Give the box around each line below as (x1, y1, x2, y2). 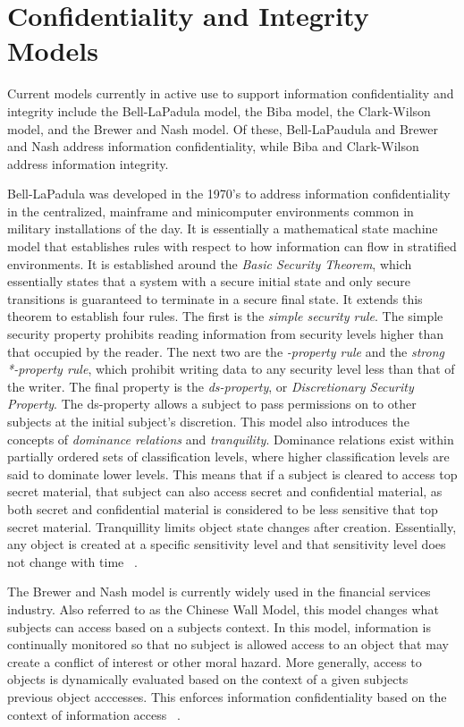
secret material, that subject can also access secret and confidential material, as (7, 482, 443, 501)
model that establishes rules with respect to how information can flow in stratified (7, 237, 457, 256)
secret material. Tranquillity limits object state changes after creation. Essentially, (7, 517, 457, 536)
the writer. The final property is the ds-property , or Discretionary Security (7, 376, 414, 395)
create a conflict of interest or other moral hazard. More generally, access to (7, 652, 422, 671)
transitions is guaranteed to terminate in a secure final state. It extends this (7, 289, 423, 308)
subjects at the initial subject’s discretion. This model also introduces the (7, 412, 409, 430)
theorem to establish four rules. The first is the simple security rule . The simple (7, 307, 443, 325)
